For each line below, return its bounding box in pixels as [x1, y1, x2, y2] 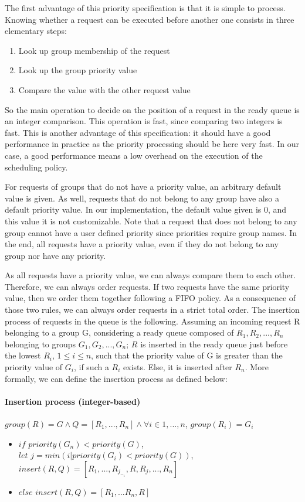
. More [245, 361, 269, 373]
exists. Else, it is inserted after [123, 361, 232, 373]
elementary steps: [5, 25, 67, 37]
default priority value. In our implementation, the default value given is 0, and [5, 203, 287, 216]
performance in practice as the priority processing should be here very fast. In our [5, 138, 300, 150]
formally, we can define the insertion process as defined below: [5, 372, 228, 384]
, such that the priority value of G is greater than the [91, 349, 283, 361]
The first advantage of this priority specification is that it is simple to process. [5, 2, 286, 13]
